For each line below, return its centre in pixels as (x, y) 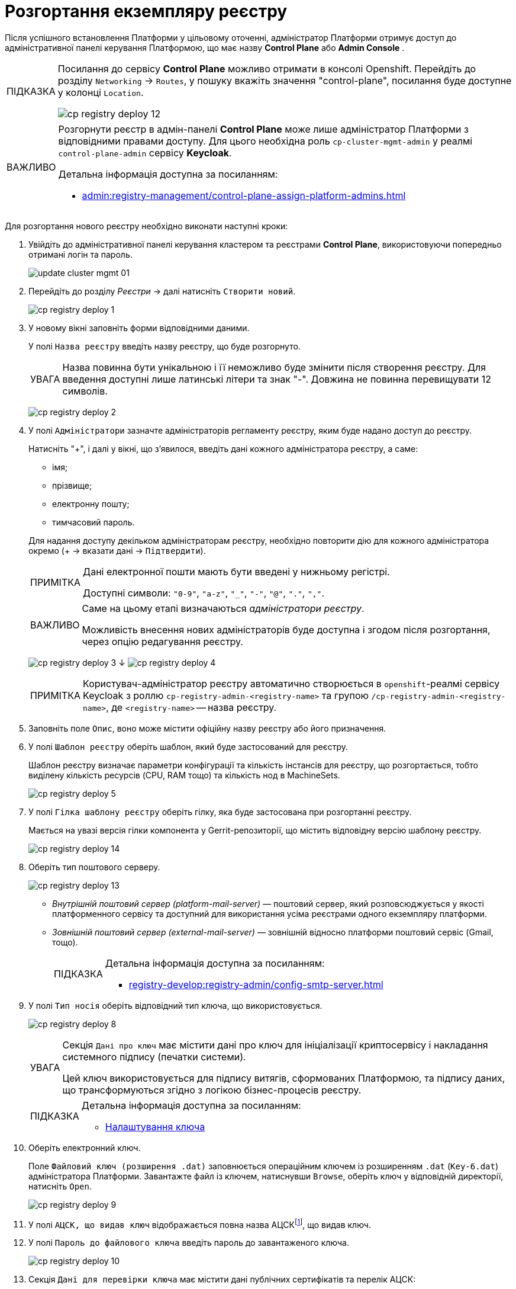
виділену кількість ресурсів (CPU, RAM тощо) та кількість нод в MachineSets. (184, 775)
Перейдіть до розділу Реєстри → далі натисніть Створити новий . (162, 291)
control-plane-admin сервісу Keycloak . (145, 153)
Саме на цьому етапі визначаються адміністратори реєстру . (223, 608)
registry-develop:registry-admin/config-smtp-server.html (256, 984)
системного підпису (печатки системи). (154, 1056)
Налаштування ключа (155, 1126)
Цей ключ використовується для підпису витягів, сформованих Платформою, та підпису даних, (284, 1078)
